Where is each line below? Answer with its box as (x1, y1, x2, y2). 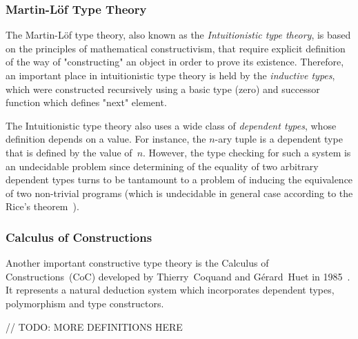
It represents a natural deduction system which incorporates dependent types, (6, 282, 335, 297)
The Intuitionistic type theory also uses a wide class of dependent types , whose (6, 118, 337, 132)
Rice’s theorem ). (6, 199, 79, 214)
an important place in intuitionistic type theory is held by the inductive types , (6, 68, 335, 82)
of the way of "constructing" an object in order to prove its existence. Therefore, (6, 54, 344, 69)
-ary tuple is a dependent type (215, 132, 343, 146)
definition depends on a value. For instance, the (6, 132, 206, 146)
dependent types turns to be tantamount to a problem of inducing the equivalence (6, 172, 353, 187)
